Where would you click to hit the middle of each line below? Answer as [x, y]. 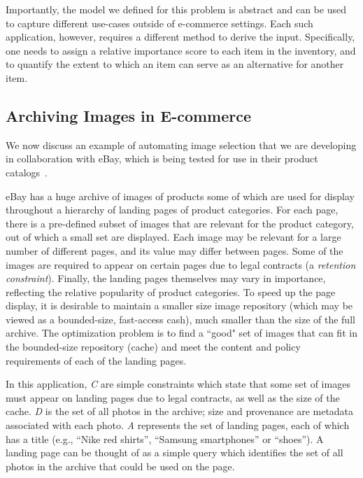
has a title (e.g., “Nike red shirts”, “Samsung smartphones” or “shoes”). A [165, 438]
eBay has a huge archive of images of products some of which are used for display [180, 196]
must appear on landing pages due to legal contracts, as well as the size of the [173, 397]
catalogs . [27, 172]
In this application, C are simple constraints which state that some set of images [178, 384]
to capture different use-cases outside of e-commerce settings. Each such [159, 23]
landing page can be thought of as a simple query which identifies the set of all [175, 452]
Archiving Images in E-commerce [129, 115]
